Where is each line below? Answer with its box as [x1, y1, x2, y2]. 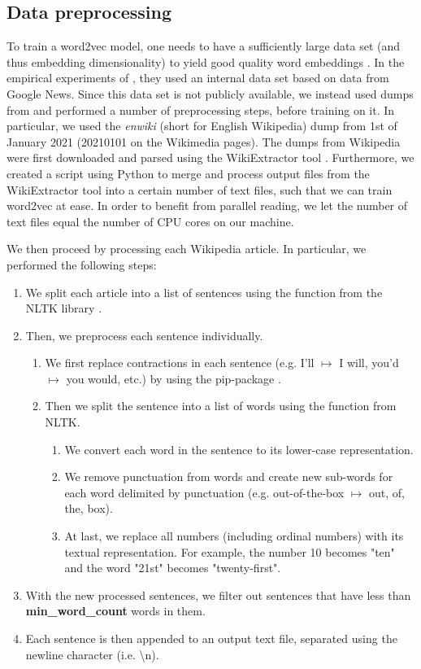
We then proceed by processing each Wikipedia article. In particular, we [7, 240, 367, 257]
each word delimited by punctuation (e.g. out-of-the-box [64, 483, 345, 501]
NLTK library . [25, 300, 102, 317]
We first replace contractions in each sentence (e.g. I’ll [45, 354, 315, 371]
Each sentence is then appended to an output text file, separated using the [25, 630, 397, 647]
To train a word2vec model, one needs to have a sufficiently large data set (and [7, 37, 401, 55]
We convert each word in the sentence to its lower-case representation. [64, 440, 414, 457]
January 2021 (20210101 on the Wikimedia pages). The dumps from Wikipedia [7, 133, 401, 150]
